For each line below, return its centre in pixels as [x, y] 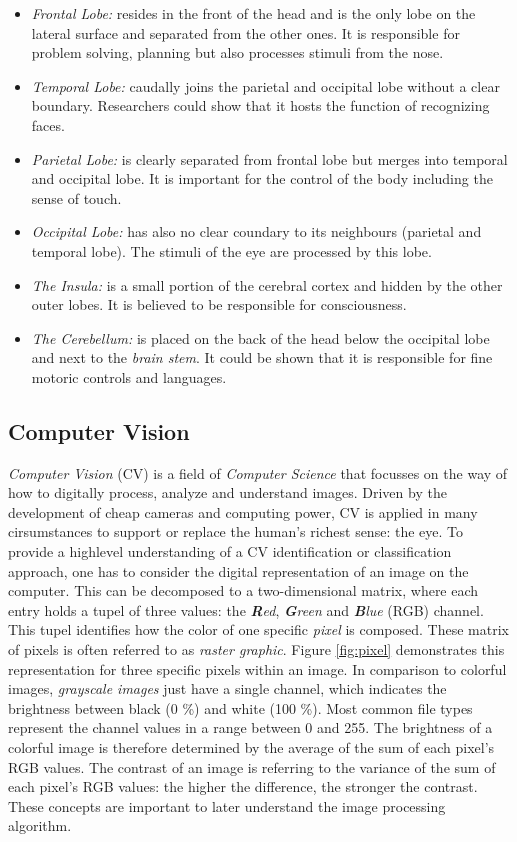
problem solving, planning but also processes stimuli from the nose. [237, 52]
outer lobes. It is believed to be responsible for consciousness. [219, 304]
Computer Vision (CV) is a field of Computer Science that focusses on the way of [258, 472]
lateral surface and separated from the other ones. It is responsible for [245, 32]
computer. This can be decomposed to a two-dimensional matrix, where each [243, 590]
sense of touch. [76, 197]
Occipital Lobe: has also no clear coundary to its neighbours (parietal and [256, 231]
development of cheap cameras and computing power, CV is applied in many [243, 511]
